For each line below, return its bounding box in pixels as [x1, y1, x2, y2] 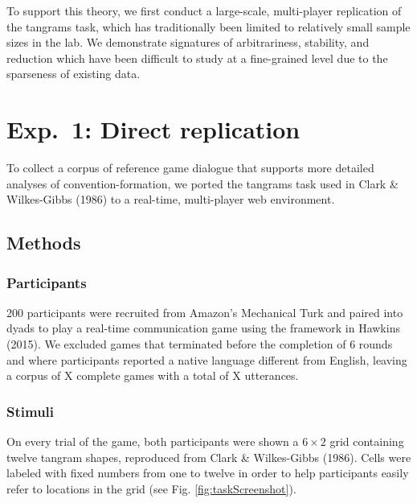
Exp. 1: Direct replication [6, 113, 300, 146]
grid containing [329, 433, 404, 450]
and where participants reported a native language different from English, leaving [6, 351, 407, 368]
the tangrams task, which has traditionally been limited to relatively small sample [6, 18, 411, 35]
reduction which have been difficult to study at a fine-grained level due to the [6, 49, 388, 66]
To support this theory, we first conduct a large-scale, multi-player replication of [6, 2, 402, 19]
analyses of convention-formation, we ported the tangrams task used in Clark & [6, 175, 399, 192]
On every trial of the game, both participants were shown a [6, 433, 299, 450]
